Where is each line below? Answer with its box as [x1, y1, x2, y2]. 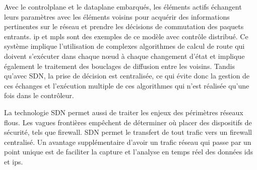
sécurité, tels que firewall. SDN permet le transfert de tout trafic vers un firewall [4, 127, 252, 137]
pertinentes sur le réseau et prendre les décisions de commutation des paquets [4, 21, 244, 32]
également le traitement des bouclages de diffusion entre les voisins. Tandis [4, 60, 235, 71]
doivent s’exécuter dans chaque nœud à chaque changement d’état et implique [4, 50, 245, 61]
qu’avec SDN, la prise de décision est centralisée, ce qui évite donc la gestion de [4, 70, 250, 81]
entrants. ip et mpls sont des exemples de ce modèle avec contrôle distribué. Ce [4, 31, 248, 41]
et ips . [4, 156, 23, 166]
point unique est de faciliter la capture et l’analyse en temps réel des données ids [4, 146, 253, 157]
